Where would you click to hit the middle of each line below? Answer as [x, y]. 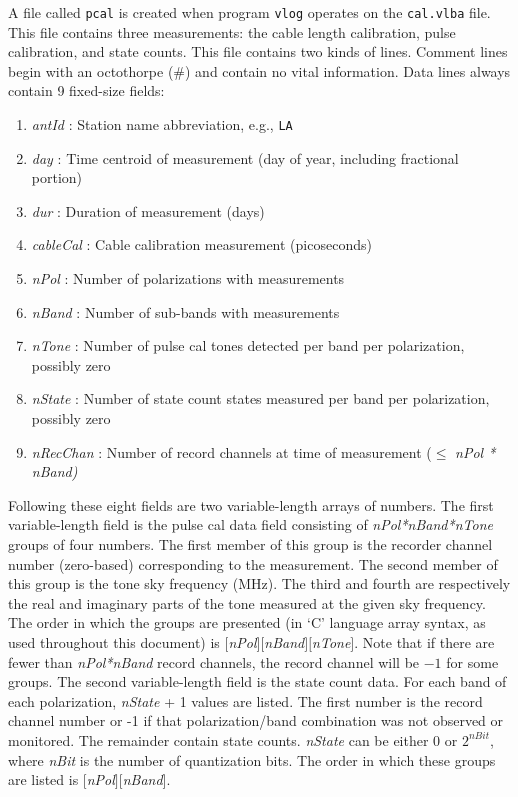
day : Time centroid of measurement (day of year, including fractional [245, 157]
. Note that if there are [424, 641]
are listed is [43, 779]
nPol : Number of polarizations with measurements [188, 278]
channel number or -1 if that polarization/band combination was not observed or [256, 720]
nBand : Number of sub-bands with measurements [185, 311]
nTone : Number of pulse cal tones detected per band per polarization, [248, 345]
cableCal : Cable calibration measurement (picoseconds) [201, 244]
